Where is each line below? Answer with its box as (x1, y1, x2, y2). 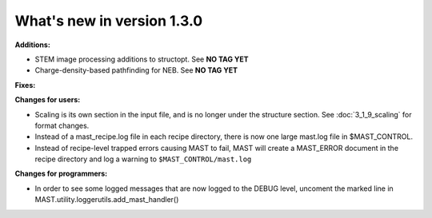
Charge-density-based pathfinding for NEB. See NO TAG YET (34, 65, 238, 75)
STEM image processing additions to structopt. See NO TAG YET (34, 54, 249, 64)
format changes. (34, 121, 90, 130)
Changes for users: (14, 95, 81, 105)
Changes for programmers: (14, 168, 108, 179)
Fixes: (14, 80, 36, 89)
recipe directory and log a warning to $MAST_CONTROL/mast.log (34, 154, 252, 164)
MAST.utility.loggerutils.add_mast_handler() (34, 195, 179, 204)
